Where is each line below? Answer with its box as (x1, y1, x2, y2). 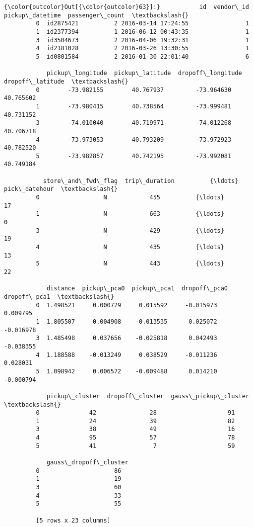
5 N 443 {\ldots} (36, 260, 224, 267)
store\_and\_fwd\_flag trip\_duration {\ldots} (43, 177, 239, 184)
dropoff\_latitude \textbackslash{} (4, 78, 128, 85)
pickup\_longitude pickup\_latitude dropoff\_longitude (46, 70, 242, 77)
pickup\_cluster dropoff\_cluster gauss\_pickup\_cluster (46, 392, 249, 400)
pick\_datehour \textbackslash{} (4, 185, 118, 193)
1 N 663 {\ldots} (36, 210, 224, 218)
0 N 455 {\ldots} (36, 194, 224, 201)
